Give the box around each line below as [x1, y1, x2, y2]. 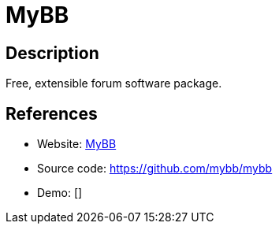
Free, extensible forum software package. [6, 76, 222, 91]
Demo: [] [37, 186, 83, 200]
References [6, 103, 98, 124]
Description [6, 43, 99, 63]
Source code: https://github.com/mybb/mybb [37, 161, 273, 176]
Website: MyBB [37, 137, 117, 151]
